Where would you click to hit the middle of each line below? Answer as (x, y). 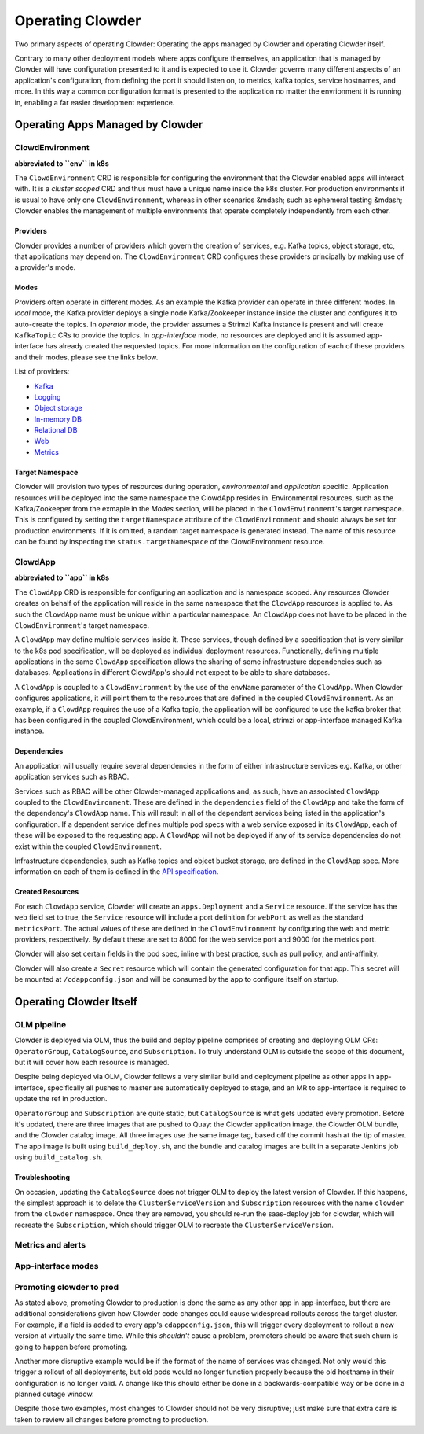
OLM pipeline (40, 1024)
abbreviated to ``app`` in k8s (62, 577)
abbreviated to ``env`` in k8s (62, 163)
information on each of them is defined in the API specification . (117, 872)
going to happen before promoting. (71, 1347)
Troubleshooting (42, 1178)
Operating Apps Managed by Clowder (109, 125)
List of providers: (42, 372)
